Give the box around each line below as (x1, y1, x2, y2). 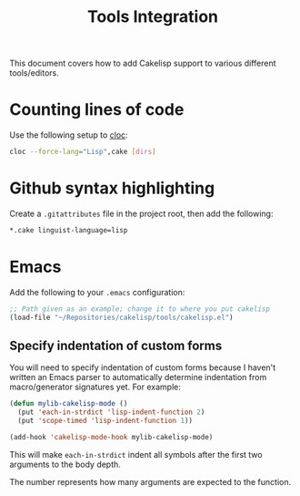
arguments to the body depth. (9, 459, 121, 470)
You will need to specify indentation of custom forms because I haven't (9, 362, 276, 373)
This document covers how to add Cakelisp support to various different (9, 57, 276, 69)
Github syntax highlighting (9, 178, 215, 199)
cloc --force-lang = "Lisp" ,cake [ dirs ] (9, 148, 156, 157)
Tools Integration (86, 6, 219, 27)
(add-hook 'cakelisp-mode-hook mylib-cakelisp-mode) (9, 432, 214, 441)
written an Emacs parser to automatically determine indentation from (9, 372, 267, 383)
